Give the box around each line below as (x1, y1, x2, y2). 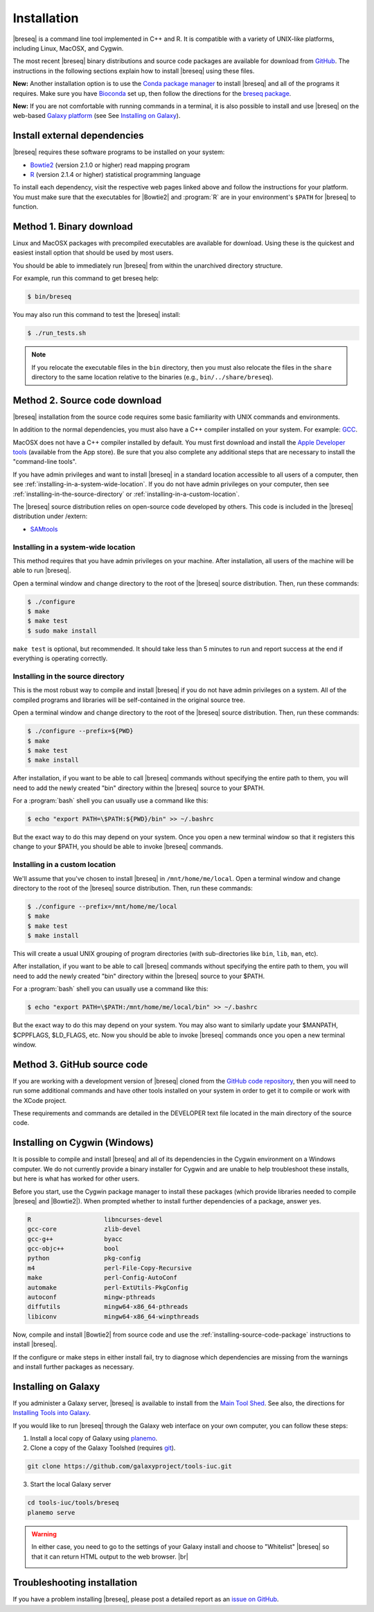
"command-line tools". (12, 458, 77, 466)
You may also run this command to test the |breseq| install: (12, 311, 181, 319)
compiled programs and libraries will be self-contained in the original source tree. (12, 696, 245, 704)
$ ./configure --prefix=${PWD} (27, 727, 134, 735)
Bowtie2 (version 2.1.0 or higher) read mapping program (30, 160, 190, 169)
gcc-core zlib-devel (27, 1225, 141, 1233)
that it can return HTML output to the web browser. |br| (31, 1552, 188, 1561)
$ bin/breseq (27, 293, 72, 301)
